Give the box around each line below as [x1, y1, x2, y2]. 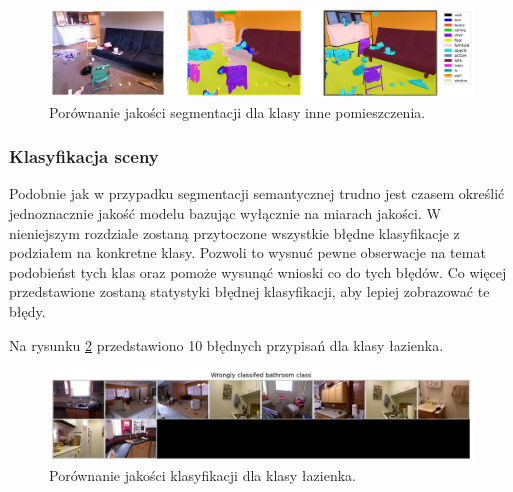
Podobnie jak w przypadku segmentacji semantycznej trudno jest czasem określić [9, 183, 505, 204]
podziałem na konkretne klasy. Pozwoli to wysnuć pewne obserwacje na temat [9, 242, 486, 263]
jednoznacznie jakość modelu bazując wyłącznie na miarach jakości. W [9, 202, 441, 223]
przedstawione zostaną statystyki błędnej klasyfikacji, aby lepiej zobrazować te [9, 281, 490, 302]
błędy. [9, 300, 46, 321]
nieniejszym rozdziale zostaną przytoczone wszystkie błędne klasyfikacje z [9, 222, 460, 243]
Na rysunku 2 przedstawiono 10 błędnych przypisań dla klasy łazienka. [9, 334, 444, 355]
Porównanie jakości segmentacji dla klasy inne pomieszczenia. [49, 101, 426, 122]
